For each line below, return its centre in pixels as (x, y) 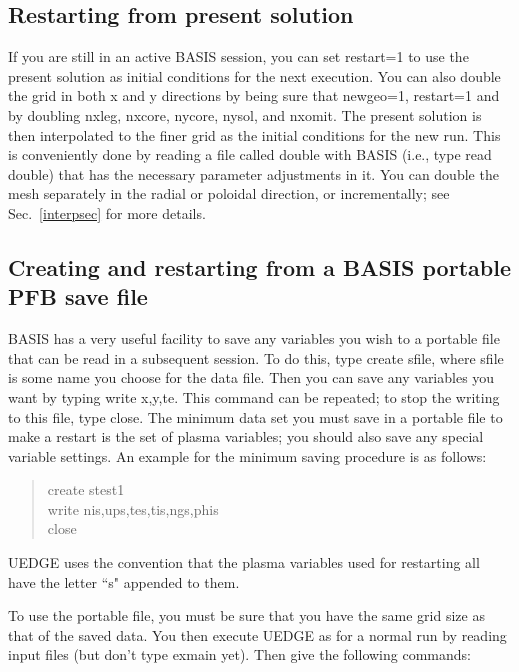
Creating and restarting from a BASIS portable (259, 266)
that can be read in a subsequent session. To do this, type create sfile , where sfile (256, 357)
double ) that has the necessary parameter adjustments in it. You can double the (253, 173)
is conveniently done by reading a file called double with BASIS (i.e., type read (250, 154)
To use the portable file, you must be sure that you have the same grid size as (246, 615)
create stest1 (86, 489)
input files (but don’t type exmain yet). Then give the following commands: (239, 654)
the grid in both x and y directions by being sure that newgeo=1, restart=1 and (254, 95)
